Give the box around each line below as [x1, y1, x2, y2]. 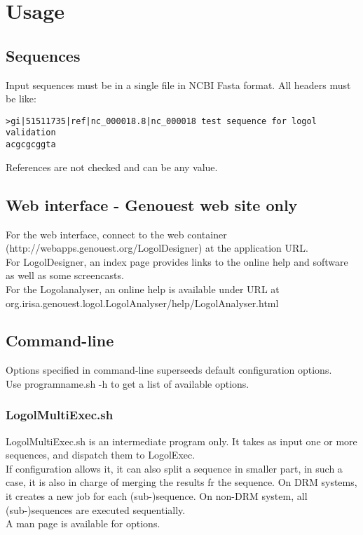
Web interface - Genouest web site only [6, 194, 298, 215]
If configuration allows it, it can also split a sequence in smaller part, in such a [6, 461, 343, 475]
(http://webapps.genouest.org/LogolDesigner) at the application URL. [6, 241, 309, 255]
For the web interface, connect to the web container [6, 226, 227, 241]
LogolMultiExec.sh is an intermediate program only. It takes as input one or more [6, 433, 357, 448]
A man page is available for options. [6, 516, 160, 531]
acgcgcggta [6, 140, 56, 150]
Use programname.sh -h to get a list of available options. [6, 376, 249, 391]
